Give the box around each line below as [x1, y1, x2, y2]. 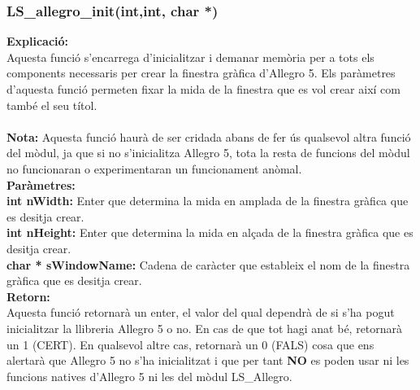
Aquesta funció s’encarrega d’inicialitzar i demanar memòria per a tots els [6, 48, 375, 65]
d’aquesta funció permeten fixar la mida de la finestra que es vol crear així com [6, 81, 401, 97]
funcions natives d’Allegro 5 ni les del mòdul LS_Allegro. [6, 367, 292, 384]
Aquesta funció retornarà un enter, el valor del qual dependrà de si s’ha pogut [6, 304, 395, 321]
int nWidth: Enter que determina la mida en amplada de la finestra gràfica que [6, 192, 409, 209]
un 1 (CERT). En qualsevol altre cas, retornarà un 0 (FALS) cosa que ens [6, 335, 375, 353]
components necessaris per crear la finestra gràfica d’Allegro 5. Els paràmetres [6, 64, 396, 81]
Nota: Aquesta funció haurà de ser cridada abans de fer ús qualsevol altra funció [6, 128, 411, 145]
